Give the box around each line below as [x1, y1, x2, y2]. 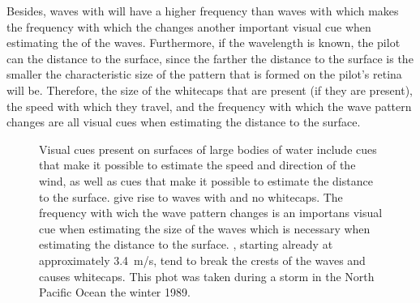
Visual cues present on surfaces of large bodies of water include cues [39, 140, 377, 157]
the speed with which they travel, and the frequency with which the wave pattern [6, 97, 412, 114]
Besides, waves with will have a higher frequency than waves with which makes [6, 2, 399, 19]
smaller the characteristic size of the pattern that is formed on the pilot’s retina [6, 66, 402, 83]
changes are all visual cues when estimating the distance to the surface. [6, 113, 361, 130]
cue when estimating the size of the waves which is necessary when [39, 220, 371, 237]
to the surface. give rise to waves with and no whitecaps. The [39, 188, 343, 205]
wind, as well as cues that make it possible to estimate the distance [39, 172, 373, 189]
